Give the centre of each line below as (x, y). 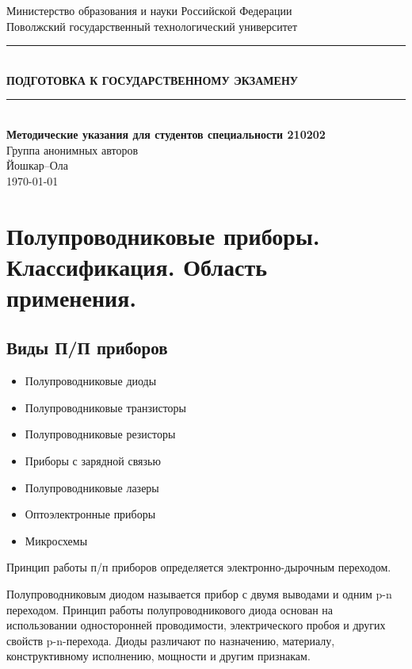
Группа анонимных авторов (72, 149)
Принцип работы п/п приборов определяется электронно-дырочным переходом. (199, 567)
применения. (72, 297)
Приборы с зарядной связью (93, 461)
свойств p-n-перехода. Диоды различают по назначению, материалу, (171, 640)
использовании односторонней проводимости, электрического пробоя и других (196, 625)
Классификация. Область (137, 266)
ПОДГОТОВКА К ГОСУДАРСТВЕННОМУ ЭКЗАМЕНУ (153, 80)
